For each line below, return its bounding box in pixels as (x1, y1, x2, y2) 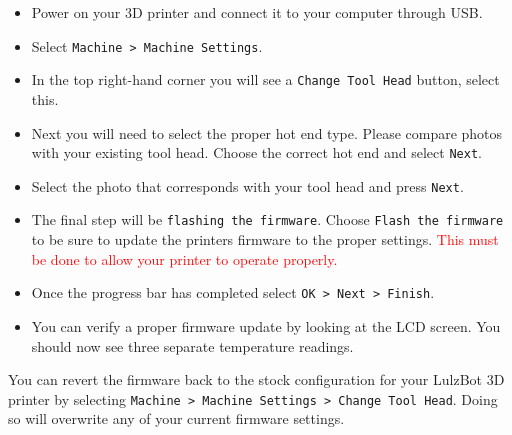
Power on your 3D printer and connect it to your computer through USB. (31, 2, 483, 22)
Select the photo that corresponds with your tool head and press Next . (31, 175, 464, 196)
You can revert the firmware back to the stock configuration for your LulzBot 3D (8, 369, 505, 390)
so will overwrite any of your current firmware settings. (8, 408, 345, 429)
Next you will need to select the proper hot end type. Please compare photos (31, 122, 503, 143)
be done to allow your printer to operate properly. (31, 248, 338, 269)
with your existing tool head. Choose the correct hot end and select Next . (31, 142, 482, 163)
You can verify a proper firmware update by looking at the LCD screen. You (31, 315, 501, 336)
